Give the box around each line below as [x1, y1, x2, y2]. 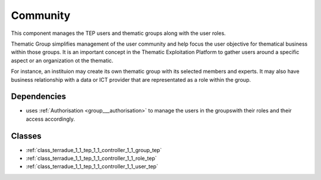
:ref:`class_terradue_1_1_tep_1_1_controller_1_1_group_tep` [26, 146, 162, 153]
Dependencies [11, 92, 67, 102]
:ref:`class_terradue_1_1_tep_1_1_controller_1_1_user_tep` [26, 163, 159, 170]
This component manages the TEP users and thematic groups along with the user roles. [11, 30, 226, 37]
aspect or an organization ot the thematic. [11, 57, 114, 64]
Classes [11, 131, 42, 141]
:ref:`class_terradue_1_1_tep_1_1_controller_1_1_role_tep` [26, 155, 157, 162]
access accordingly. [26, 115, 75, 123]
